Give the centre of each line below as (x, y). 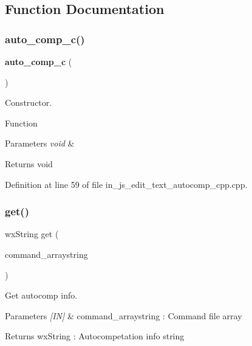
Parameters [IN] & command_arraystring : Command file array (124, 315)
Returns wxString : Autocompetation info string (95, 336)
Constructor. (29, 102)
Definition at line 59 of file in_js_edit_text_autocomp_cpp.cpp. (126, 184)
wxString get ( (32, 234)
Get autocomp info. (41, 295)
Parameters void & (40, 143)
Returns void (29, 163)
